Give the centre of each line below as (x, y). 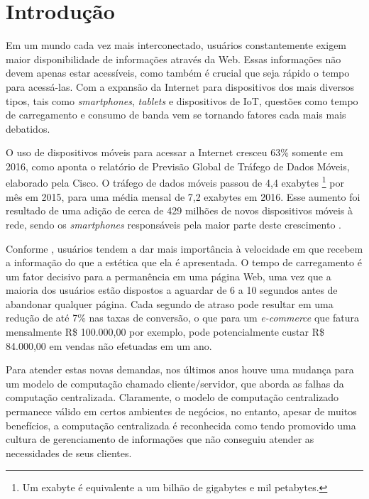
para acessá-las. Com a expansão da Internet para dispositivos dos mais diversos (180, 86)
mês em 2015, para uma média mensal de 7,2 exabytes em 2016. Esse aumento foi (183, 196)
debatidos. (28, 128)
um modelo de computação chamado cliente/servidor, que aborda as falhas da (175, 383)
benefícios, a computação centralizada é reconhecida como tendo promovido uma (181, 425)
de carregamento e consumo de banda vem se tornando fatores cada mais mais (176, 115)
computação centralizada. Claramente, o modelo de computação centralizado (172, 397)
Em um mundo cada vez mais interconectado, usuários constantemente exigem (176, 45)
